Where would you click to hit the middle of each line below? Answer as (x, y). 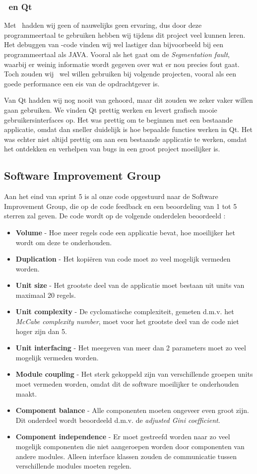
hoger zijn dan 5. (41, 331)
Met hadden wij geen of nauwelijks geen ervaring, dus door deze (103, 25)
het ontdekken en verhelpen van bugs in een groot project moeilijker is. (112, 149)
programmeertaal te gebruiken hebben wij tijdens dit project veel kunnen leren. (125, 34)
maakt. (26, 393)
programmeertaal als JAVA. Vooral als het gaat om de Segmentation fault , (117, 54)
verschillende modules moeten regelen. (73, 466)
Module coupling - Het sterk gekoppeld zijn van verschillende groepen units (134, 374)
